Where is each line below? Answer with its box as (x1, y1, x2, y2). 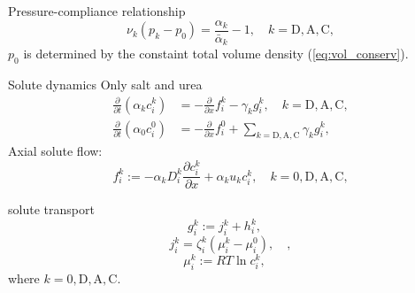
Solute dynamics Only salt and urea (8, 74, 203, 93)
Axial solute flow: (8, 142, 103, 160)
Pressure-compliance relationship (8, 2, 186, 19)
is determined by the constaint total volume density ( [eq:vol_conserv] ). (23, 44, 409, 63)
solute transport (8, 200, 95, 219)
